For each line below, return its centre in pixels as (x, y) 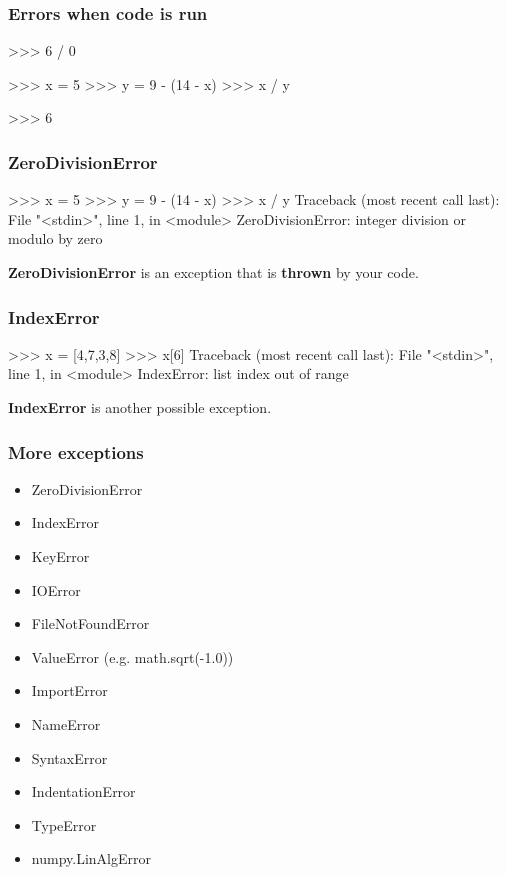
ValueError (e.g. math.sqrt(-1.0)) (132, 656)
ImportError (69, 690)
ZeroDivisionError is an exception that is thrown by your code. (213, 272)
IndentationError (83, 791)
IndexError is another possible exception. (140, 407)
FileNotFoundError (90, 623)
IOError (56, 589)
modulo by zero (55, 238)
